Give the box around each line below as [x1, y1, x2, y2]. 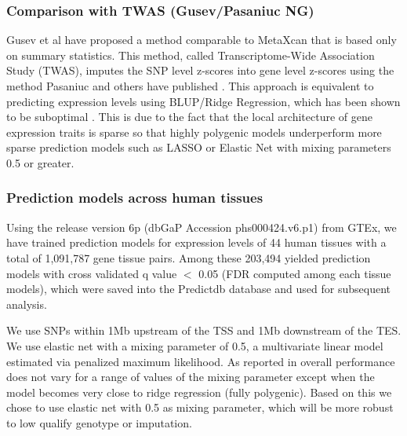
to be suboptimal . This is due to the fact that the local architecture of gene [6, 108, 372, 125]
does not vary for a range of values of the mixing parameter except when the [6, 368, 375, 385]
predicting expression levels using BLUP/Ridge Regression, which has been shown [6, 93, 401, 109]
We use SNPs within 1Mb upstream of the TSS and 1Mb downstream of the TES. [6, 322, 402, 339]
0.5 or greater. [6, 154, 74, 170]
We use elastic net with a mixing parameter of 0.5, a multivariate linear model [6, 337, 383, 354]
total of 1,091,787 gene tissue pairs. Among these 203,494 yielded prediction [6, 249, 371, 266]
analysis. [6, 295, 47, 312]
